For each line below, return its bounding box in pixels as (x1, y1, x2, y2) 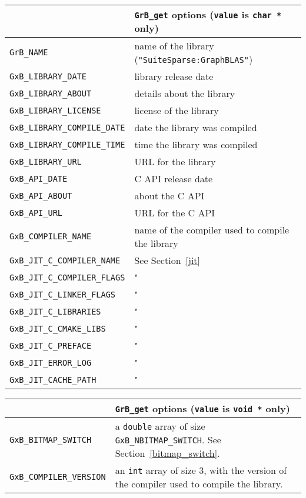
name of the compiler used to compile (134, 223, 290, 236)
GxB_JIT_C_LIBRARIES (9, 306, 101, 316)
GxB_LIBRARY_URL (9, 156, 82, 166)
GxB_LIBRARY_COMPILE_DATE (9, 122, 125, 132)
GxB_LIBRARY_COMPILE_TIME (9, 139, 125, 149)
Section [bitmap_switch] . (115, 446, 220, 460)
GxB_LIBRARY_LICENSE (9, 105, 101, 115)
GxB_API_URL (9, 208, 63, 218)
